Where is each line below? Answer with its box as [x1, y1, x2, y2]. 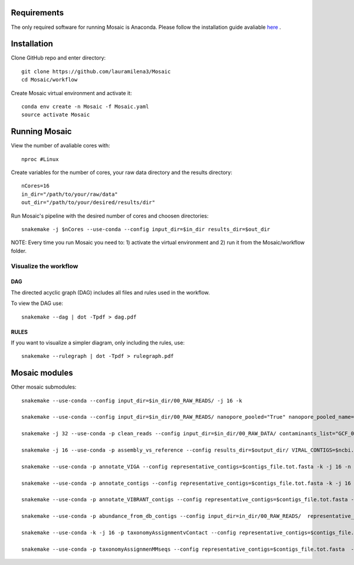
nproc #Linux [21, 156, 59, 162]
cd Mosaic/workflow [21, 77, 78, 83]
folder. [11, 247, 27, 254]
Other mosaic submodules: [11, 383, 77, 390]
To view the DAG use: [11, 300, 63, 307]
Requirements [11, 8, 64, 18]
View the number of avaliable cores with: [11, 142, 110, 149]
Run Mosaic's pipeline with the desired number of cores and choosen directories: [11, 212, 209, 219]
